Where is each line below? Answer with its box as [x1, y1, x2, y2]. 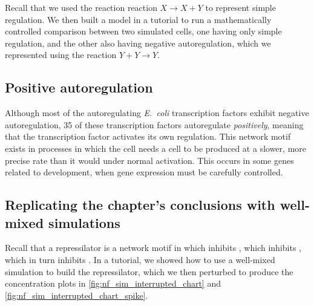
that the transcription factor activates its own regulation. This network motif [5, 130, 291, 143]
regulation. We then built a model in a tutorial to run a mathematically [5, 13, 272, 25]
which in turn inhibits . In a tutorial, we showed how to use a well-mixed [5, 253, 275, 265]
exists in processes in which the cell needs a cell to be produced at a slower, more [5, 142, 306, 154]
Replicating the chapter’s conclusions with [5, 195, 275, 214]
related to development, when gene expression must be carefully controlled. [5, 166, 283, 178]
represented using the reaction [5, 48, 117, 61]
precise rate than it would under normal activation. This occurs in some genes [5, 154, 294, 166]
